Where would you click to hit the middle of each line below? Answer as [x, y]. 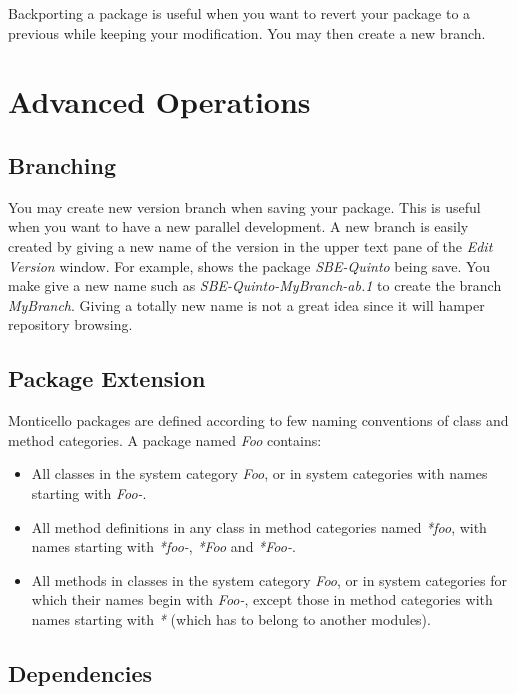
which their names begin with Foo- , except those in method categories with [262, 599]
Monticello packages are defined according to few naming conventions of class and [258, 420]
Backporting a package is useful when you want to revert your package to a [239, 13]
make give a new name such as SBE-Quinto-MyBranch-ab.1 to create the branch [255, 285]
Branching [62, 164]
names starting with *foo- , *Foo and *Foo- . [163, 546]
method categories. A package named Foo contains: [165, 439]
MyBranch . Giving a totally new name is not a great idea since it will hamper [246, 304]
